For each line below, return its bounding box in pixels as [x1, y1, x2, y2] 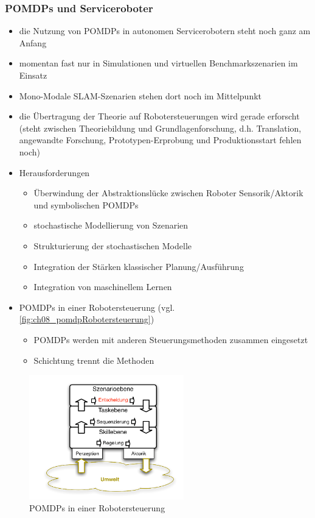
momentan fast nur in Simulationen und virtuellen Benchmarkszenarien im [19, 57, 298, 69]
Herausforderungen [19, 166, 90, 179]
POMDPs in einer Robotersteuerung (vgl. [19, 300, 175, 313]
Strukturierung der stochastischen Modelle [33, 239, 192, 252]
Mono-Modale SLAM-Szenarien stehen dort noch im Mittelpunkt [19, 89, 262, 102]
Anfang [19, 36, 47, 49]
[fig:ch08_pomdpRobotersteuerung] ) [19, 313, 154, 325]
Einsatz [19, 69, 47, 81]
